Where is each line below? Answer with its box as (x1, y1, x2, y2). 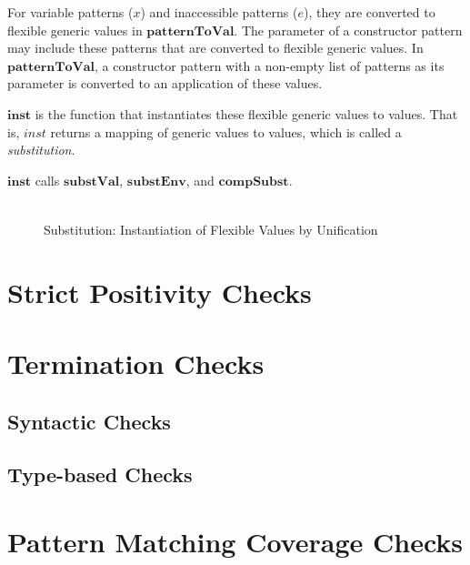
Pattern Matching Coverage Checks (7, 522, 464, 560)
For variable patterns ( (7, 3, 134, 21)
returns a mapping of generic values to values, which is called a (50, 122, 402, 141)
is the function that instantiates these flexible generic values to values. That (35, 104, 458, 123)
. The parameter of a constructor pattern (234, 20, 463, 39)
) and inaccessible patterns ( (140, 3, 298, 21)
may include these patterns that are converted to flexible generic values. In (7, 38, 424, 57)
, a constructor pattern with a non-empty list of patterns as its (95, 55, 445, 75)
